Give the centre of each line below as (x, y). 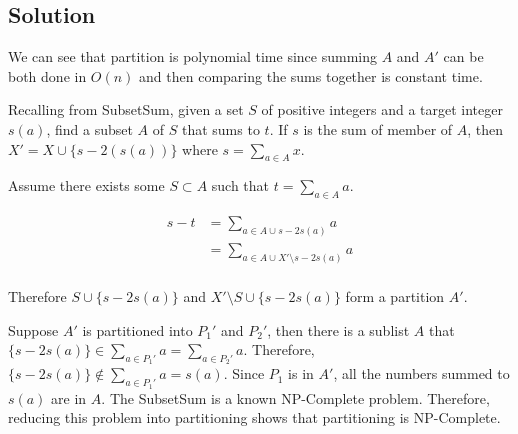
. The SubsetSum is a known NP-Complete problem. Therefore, (295, 397)
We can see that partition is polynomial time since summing (192, 56)
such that (240, 185)
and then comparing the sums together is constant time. (311, 75)
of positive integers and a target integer (382, 109)
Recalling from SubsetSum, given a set (126, 109)
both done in (47, 75)
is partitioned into (137, 329)
